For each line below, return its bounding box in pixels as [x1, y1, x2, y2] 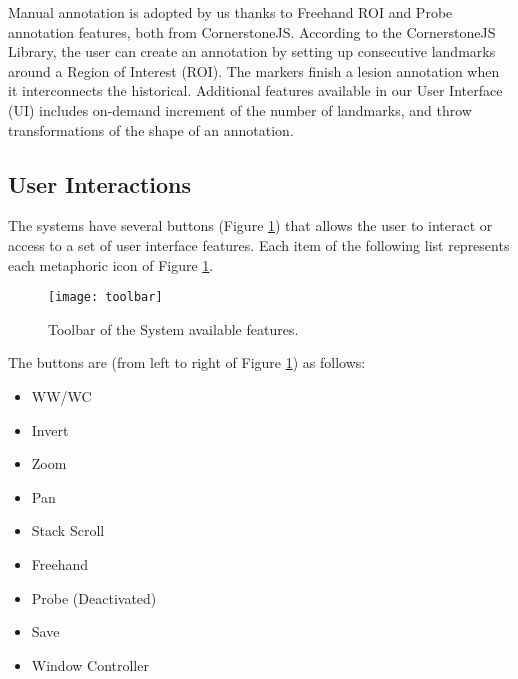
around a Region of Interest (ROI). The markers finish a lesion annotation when [8, 60, 500, 81]
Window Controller [31, 654, 149, 675]
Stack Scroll [31, 520, 105, 541]
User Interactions [8, 168, 192, 199]
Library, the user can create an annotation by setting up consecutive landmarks [8, 41, 496, 62]
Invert [31, 419, 69, 440]
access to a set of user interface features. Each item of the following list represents [8, 234, 510, 255]
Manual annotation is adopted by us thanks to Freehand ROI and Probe [8, 2, 453, 22]
